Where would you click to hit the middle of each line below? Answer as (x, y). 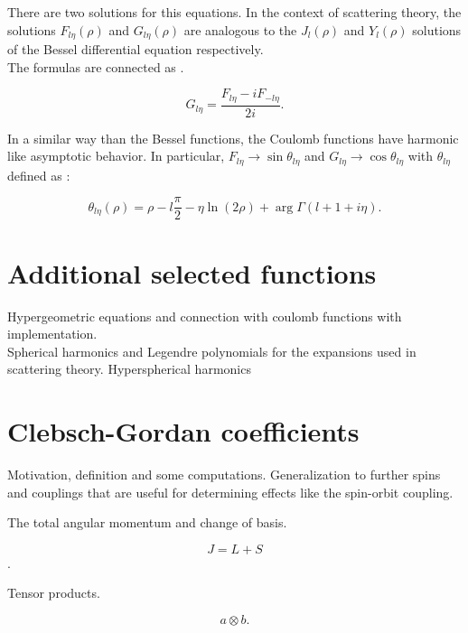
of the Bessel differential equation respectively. (136, 49)
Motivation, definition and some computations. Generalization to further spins (224, 475)
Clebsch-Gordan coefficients (183, 431)
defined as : (39, 175)
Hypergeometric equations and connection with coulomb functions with (205, 316)
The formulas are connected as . (96, 66)
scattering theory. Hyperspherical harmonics (129, 369)
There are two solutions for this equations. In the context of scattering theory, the (234, 12)
